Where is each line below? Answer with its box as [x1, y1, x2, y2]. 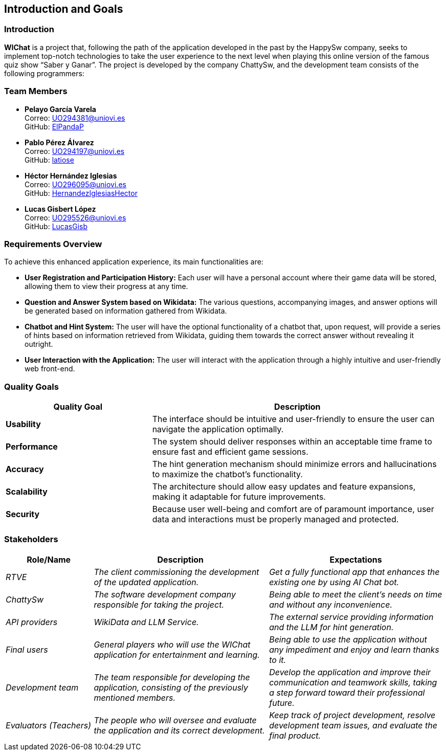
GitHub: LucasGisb [25, 221, 88, 231]
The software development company [94, 589, 236, 599]
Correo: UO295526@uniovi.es [25, 213, 126, 222]
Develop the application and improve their [269, 667, 431, 677]
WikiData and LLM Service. [94, 616, 199, 627]
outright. [25, 340, 53, 349]
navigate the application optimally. [152, 424, 284, 435]
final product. [269, 730, 321, 741]
